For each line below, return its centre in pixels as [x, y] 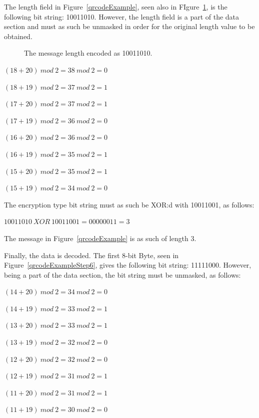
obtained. [18, 36]
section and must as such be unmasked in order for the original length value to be [129, 26]
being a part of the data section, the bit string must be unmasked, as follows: [122, 274]
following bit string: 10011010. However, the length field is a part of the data [122, 16]
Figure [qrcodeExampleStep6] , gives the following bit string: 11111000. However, [128, 265]
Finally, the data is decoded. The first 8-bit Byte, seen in [91, 255]
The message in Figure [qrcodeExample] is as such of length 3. [100, 238]
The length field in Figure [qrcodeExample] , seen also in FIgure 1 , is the [116, 7]
